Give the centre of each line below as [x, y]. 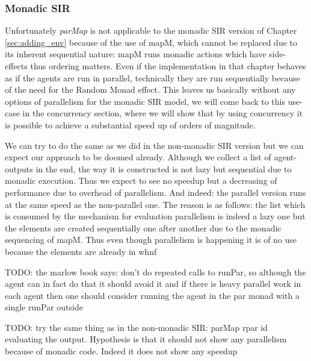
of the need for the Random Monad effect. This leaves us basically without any [150, 89]
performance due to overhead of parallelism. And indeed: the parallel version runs [155, 192]
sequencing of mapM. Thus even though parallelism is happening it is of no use [151, 240]
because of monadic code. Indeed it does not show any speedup [121, 351]
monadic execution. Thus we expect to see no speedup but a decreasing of [141, 180]
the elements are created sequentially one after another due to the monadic [143, 228]
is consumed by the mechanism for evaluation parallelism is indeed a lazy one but [155, 216]
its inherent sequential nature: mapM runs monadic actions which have [136, 54]
